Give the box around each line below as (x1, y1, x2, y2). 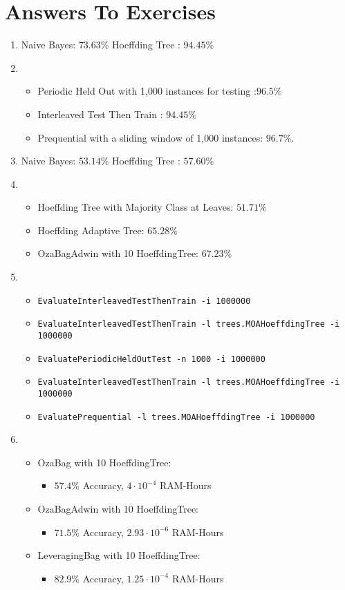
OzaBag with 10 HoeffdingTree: (37, 455, 171, 469)
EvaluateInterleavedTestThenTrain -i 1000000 (37, 296, 251, 306)
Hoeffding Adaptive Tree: (37, 222, 144, 237)
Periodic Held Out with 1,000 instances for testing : (37, 84, 257, 98)
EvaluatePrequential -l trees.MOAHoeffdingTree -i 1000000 (37, 412, 315, 422)
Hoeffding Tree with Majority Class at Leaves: (37, 200, 234, 214)
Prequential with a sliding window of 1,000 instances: (37, 130, 263, 144)
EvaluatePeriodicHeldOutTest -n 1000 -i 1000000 (37, 354, 265, 364)
